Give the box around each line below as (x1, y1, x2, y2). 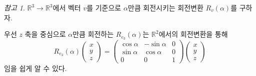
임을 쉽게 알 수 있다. (4, 63, 67, 74)
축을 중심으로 (24, 29, 66, 39)
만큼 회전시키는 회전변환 (127, 2, 203, 12)
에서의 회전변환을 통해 (158, 29, 228, 39)
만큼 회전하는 (72, 29, 114, 39)
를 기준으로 (86, 2, 121, 12)
